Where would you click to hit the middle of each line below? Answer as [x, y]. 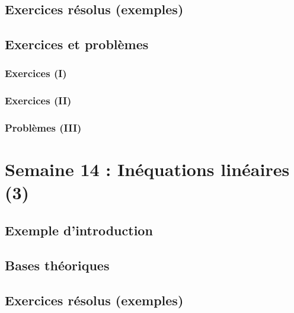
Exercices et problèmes [77, 44]
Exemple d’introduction [79, 230]
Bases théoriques [57, 265]
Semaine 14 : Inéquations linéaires [147, 169]
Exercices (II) [38, 100]
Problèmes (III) [43, 128]
